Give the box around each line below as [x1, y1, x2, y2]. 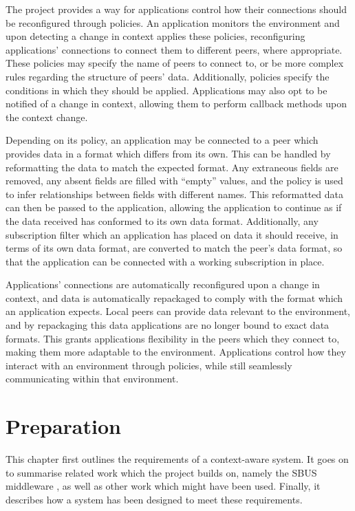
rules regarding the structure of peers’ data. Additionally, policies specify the [6, 69, 330, 83]
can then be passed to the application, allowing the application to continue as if [6, 200, 342, 215]
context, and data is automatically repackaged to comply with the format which [6, 290, 343, 305]
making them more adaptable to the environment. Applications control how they [6, 345, 346, 359]
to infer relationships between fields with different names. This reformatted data [6, 186, 343, 201]
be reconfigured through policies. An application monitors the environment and [6, 15, 340, 30]
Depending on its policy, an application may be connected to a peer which [6, 133, 319, 147]
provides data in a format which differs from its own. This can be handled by [6, 146, 331, 160]
